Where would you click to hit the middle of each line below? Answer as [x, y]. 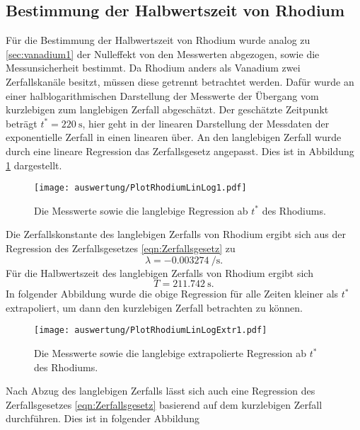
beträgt [22, 123]
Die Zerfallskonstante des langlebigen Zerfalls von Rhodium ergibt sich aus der [176, 234]
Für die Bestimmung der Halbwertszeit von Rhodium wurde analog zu [158, 40]
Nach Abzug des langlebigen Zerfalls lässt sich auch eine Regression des [161, 391]
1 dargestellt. [34, 165]
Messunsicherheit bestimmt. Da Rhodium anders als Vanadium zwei [153, 68]
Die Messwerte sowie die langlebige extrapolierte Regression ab [170, 353]
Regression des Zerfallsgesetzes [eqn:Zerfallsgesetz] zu [121, 248]
